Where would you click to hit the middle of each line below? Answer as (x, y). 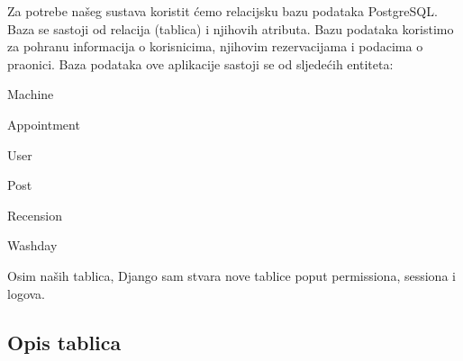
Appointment (44, 124)
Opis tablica (64, 342)
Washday (32, 245)
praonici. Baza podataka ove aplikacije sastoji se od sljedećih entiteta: (200, 63)
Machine (31, 94)
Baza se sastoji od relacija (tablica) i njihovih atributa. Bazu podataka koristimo (231, 28)
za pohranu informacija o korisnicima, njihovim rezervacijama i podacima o (215, 46)
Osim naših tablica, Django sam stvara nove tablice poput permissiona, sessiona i (231, 275)
